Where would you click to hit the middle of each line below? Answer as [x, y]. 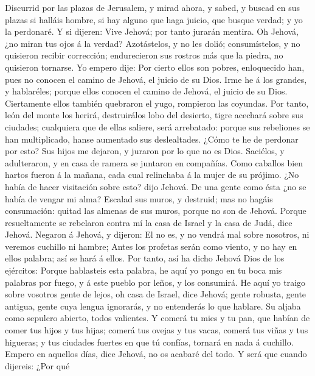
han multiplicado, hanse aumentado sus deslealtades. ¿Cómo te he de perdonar [152, 139]
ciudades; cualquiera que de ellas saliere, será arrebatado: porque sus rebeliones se [157, 126]
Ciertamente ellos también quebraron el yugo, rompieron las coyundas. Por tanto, [157, 103]
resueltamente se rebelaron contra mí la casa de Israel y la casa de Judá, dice [149, 222]
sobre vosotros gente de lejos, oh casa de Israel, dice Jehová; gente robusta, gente [156, 294]
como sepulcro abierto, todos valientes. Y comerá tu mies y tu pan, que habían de [157, 318]
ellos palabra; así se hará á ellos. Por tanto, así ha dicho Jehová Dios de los [145, 258]
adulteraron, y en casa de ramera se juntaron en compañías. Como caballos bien [154, 162]
